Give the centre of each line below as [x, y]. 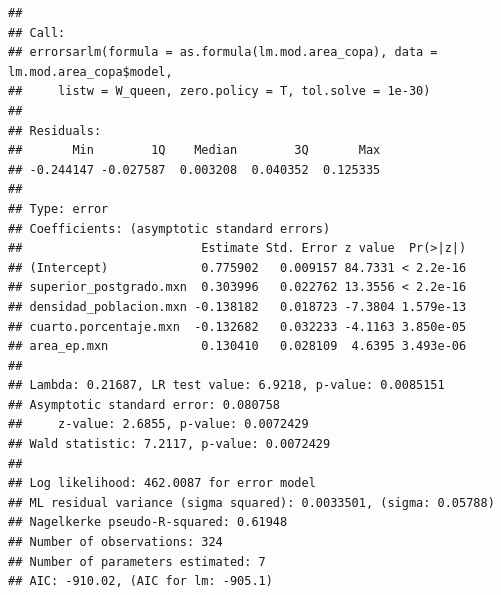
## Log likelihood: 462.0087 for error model [162, 483]
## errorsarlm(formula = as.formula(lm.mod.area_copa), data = [223, 52]
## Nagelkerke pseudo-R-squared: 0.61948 [148, 522]
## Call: [37, 32]
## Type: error [58, 208]
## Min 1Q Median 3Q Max [194, 150]
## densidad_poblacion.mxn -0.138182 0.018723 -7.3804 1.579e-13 [237, 306]
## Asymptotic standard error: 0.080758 [144, 404]
